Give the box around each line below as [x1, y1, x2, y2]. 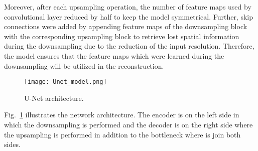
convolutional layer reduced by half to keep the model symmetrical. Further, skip [4, 11, 253, 22]
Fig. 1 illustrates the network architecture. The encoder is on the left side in [4, 109, 239, 120]
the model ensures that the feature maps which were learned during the [4, 50, 224, 61]
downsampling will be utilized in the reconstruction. [4, 60, 164, 71]
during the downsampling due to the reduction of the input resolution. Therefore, [4, 41, 254, 51]
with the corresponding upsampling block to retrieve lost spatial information [4, 31, 239, 41]
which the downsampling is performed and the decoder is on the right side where [4, 119, 253, 129]
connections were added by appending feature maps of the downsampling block [4, 21, 247, 32]
